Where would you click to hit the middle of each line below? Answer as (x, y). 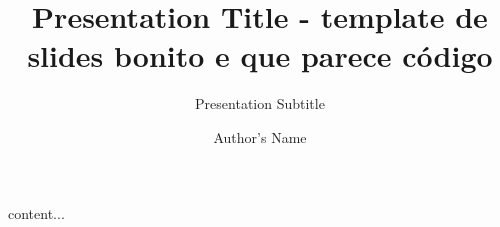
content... (36, 212)
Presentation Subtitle (260, 103)
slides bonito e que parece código (260, 55)
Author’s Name (260, 136)
